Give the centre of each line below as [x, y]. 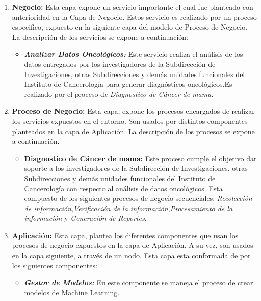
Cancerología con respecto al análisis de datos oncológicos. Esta [123, 188]
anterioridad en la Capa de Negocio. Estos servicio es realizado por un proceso [134, 17]
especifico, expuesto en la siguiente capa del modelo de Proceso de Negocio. [130, 27]
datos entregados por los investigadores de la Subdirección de [120, 64]
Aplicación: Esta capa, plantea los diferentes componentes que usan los [125, 235]
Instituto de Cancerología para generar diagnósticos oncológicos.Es [128, 84]
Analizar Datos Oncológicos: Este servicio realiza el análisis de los [134, 54]
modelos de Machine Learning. [72, 292]
